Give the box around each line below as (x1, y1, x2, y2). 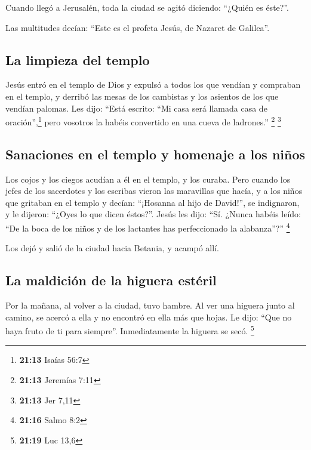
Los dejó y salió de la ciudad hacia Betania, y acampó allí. (5, 242, 219, 254)
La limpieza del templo (5, 50, 150, 69)
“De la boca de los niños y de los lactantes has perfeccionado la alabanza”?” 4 (5, 220, 290, 234)
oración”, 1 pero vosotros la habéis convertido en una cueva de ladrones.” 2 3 (5, 114, 281, 128)
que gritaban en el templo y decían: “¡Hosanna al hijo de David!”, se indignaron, (5, 196, 300, 208)
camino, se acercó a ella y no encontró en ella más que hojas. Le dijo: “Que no (5, 310, 292, 323)
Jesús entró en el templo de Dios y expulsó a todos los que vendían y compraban (5, 78, 301, 91)
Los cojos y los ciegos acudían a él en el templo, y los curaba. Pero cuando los (5, 172, 291, 185)
